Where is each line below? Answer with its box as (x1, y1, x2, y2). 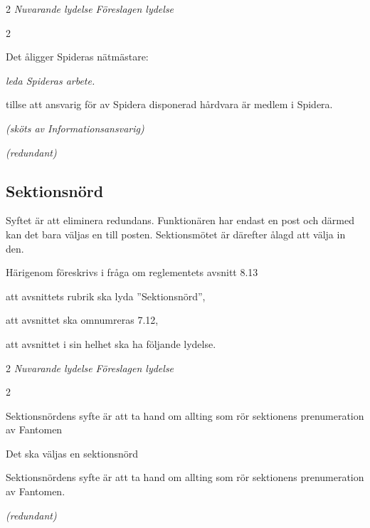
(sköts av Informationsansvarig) (6, 120, 144, 135)
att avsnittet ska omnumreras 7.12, (6, 312, 159, 327)
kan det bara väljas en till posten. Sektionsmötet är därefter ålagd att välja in (6, 226, 346, 241)
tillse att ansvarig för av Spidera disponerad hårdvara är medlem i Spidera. (6, 97, 333, 112)
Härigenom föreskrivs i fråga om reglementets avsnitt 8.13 (6, 265, 258, 280)
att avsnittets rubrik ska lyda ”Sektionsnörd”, (6, 288, 206, 303)
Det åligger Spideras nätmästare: (6, 49, 149, 64)
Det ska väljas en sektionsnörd (6, 445, 139, 460)
